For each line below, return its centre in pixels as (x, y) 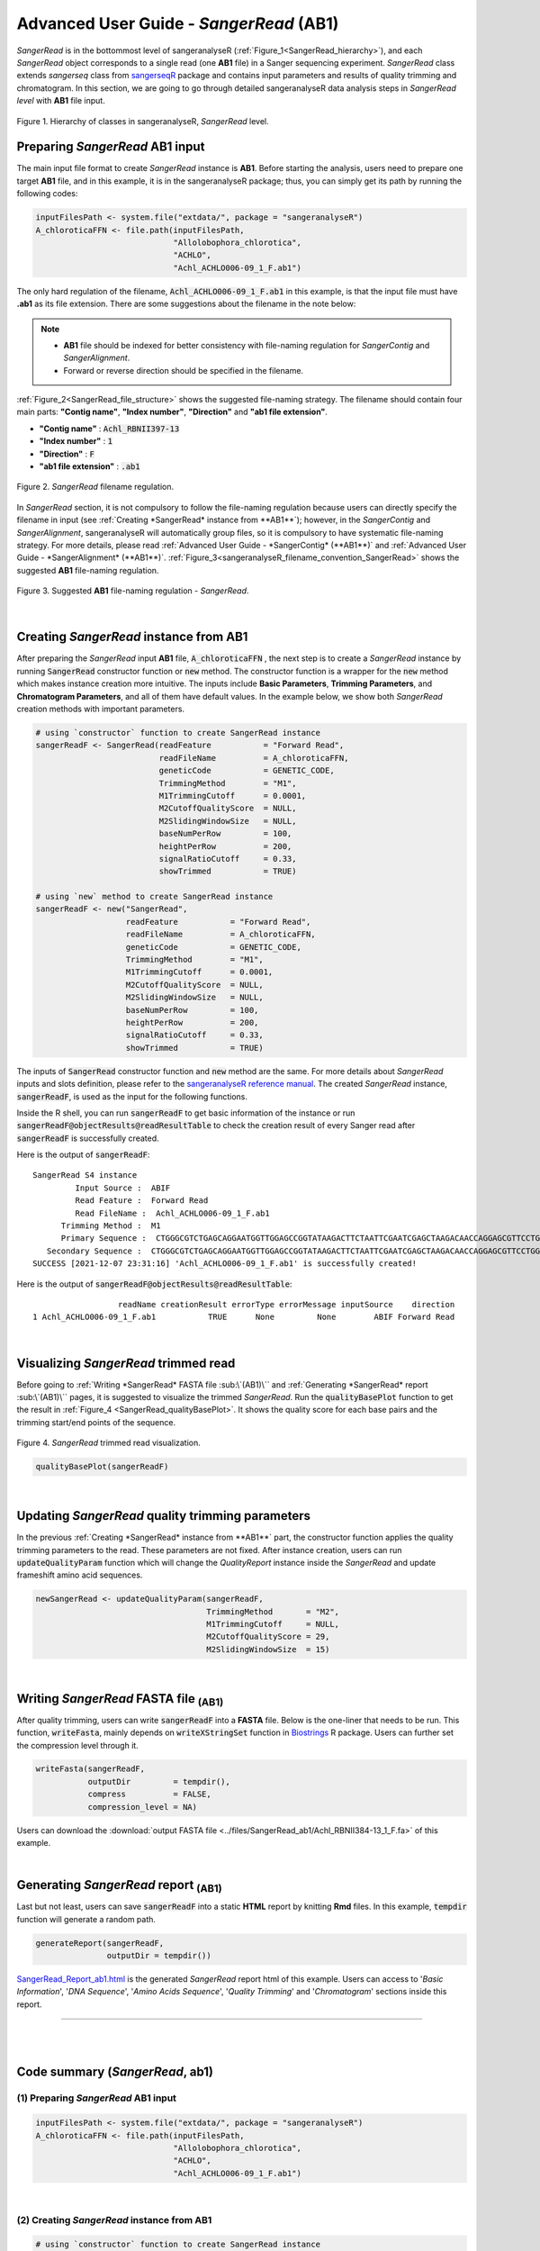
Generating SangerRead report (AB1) (119, 1886)
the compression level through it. (77, 1745)
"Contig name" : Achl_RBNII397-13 (109, 429)
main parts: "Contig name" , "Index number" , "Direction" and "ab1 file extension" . (172, 412)
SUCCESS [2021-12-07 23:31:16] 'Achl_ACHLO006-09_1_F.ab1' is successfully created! (225, 1264)
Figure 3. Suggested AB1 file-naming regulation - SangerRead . (133, 591)
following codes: (47, 194)
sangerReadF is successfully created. (88, 1138)
